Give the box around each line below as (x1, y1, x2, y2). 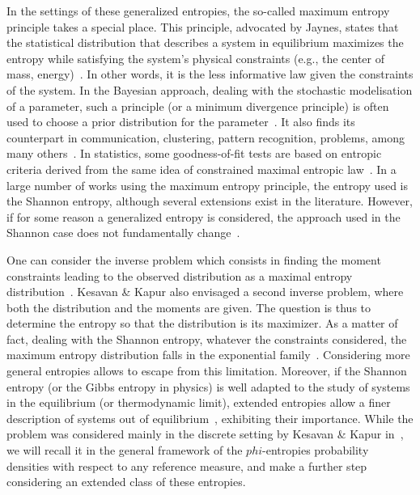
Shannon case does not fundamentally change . (6, 224, 240, 241)
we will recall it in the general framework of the (6, 442, 243, 459)
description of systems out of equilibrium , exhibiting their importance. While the (6, 409, 414, 426)
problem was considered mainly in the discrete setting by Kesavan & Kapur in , (6, 425, 404, 442)
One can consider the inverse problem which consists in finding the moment (6, 251, 381, 268)
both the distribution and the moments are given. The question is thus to (6, 298, 371, 315)
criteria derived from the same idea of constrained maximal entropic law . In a (6, 160, 397, 177)
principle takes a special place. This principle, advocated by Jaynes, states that (6, 18, 399, 35)
